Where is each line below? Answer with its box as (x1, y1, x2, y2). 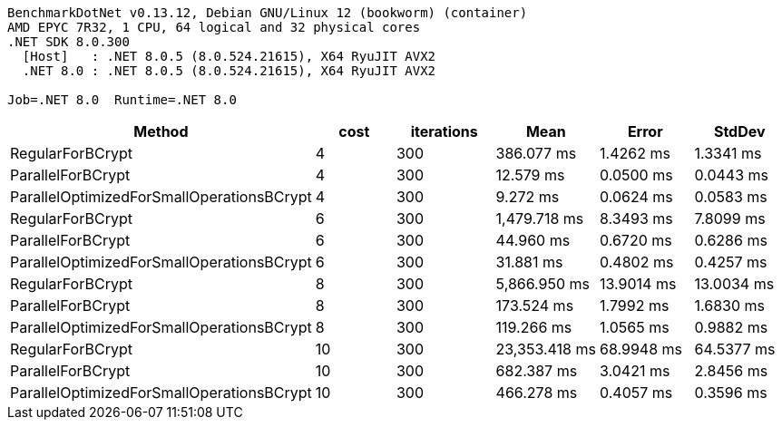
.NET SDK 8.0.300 (7, 34, 130, 49)
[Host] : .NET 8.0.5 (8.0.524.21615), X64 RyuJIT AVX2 (22, 49, 436, 63)
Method (133, 122, 189, 141)
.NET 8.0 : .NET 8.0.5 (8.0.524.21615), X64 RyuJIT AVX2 (22, 63, 436, 78)
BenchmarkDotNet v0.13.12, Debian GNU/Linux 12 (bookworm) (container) (7, 5, 528, 20)
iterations (410, 122, 478, 141)
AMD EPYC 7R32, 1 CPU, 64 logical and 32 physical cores (7, 20, 421, 34)
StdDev (713, 122, 766, 141)
